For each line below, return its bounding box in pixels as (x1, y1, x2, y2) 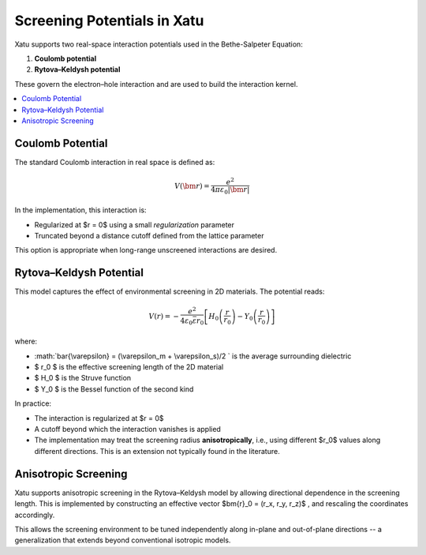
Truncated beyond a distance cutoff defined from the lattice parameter (34, 231, 264, 240)
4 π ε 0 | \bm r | (210, 185, 250, 196)
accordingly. (14, 510, 55, 519)
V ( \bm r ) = (174, 182, 210, 190)
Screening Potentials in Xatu (14, 12, 204, 29)
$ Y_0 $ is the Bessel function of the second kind (34, 384, 194, 394)
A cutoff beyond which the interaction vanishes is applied (34, 425, 221, 434)
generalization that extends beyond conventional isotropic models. (14, 535, 231, 545)
